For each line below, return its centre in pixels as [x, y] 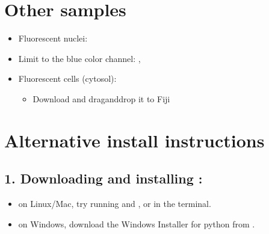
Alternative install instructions [134, 140]
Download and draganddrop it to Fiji [101, 98]
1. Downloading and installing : [104, 178]
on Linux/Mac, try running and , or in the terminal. [115, 204]
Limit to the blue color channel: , [79, 58]
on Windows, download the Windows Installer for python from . [137, 223]
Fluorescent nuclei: [53, 38]
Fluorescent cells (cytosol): [67, 79]
